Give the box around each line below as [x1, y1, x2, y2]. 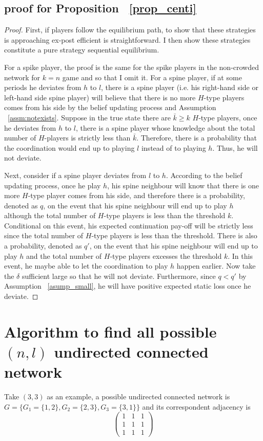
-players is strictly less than [44, 132, 131, 143]
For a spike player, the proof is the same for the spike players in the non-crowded [4, 61, 259, 72]
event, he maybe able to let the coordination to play [4, 260, 168, 271]
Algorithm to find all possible [4, 321, 217, 342]
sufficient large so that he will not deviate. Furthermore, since [22, 270, 216, 281]
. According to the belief [166, 169, 242, 180]
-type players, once [198, 112, 257, 122]
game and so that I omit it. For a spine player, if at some [62, 72, 242, 82]
